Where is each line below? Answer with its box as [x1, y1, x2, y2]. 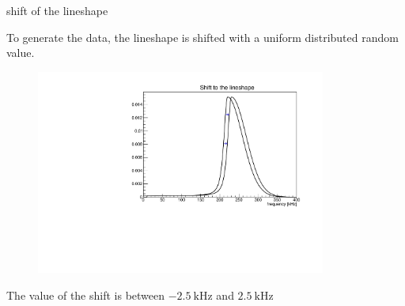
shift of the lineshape [6, 2, 108, 18]
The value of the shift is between [6, 287, 165, 304]
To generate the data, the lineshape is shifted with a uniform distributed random [6, 28, 399, 45]
